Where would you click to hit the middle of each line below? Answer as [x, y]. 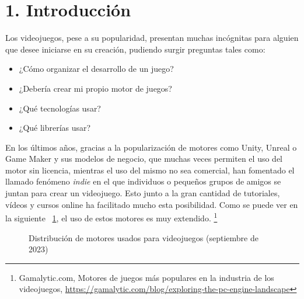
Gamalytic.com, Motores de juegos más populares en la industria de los [146, 277]
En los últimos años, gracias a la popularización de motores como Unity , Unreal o [151, 147]
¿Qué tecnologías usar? [60, 108]
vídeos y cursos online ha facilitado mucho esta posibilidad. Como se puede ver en [152, 204]
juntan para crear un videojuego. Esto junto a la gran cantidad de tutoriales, [143, 193]
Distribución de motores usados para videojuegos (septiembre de [144, 237]
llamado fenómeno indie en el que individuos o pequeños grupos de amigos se [143, 181]
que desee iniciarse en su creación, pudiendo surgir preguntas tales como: [135, 49]
